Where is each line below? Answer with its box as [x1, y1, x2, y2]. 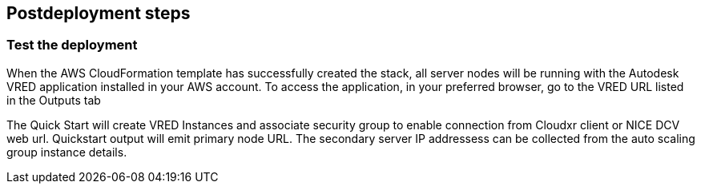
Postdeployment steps [6, 3, 191, 23]
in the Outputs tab [6, 93, 101, 107]
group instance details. [6, 144, 127, 159]
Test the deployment [6, 37, 138, 53]
